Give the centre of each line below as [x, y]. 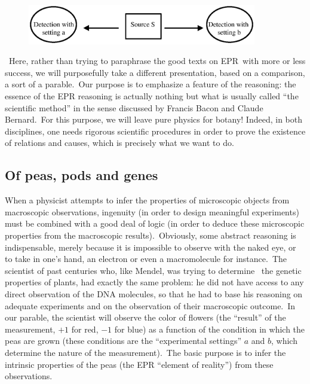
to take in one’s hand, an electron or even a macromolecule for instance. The [146, 259]
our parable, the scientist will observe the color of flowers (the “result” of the [145, 317]
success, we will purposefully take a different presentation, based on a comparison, [155, 72]
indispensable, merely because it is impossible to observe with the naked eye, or [151, 247]
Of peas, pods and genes [82, 175]
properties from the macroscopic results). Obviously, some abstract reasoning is [151, 235]
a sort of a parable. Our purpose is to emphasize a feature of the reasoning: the [151, 84]
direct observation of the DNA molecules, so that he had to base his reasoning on [154, 293]
